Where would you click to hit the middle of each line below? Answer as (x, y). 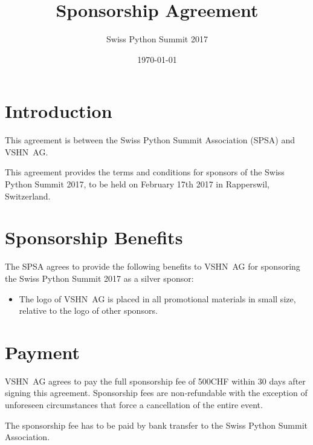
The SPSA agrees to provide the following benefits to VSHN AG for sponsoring (153, 266)
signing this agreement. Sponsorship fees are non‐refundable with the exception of (156, 393)
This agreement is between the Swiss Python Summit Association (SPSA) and (150, 140)
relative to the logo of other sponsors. (88, 310)
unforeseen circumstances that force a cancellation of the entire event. (134, 405)
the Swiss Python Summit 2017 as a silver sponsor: (99, 278)
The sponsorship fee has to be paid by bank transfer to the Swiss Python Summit (156, 425)
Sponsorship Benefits (94, 237)
